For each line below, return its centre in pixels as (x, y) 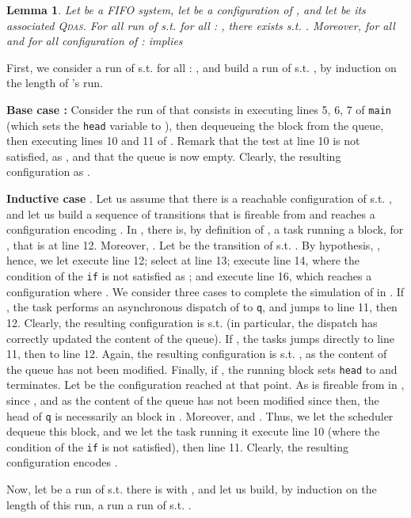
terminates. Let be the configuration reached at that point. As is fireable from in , (205, 385)
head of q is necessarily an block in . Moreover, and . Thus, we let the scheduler (200, 415)
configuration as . (48, 171)
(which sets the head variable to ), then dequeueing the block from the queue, (195, 125)
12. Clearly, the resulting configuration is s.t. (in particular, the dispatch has (192, 322)
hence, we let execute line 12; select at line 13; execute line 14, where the (183, 260)
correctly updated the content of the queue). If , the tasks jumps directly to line (200, 338)
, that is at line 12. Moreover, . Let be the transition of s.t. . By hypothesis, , (193, 244)
